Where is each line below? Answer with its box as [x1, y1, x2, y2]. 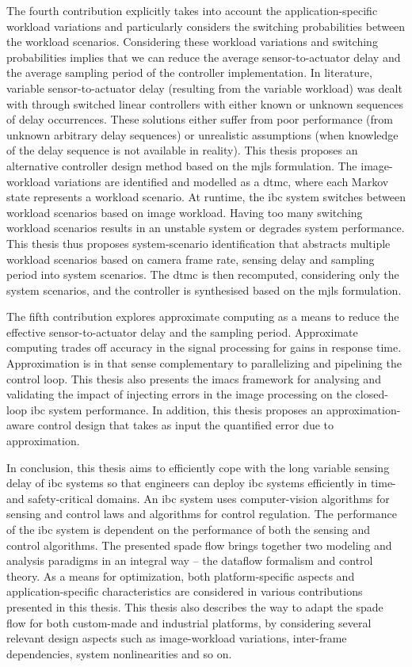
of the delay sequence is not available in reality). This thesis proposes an [6, 142, 358, 158]
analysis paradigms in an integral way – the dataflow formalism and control [6, 552, 373, 569]
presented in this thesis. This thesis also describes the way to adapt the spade [6, 598, 383, 615]
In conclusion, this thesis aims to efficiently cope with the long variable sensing [6, 459, 390, 475]
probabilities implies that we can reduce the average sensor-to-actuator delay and [6, 48, 401, 65]
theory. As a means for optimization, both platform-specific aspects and [6, 567, 355, 584]
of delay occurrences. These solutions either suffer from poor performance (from [6, 111, 393, 128]
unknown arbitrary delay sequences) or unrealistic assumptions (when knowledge [6, 126, 399, 143]
